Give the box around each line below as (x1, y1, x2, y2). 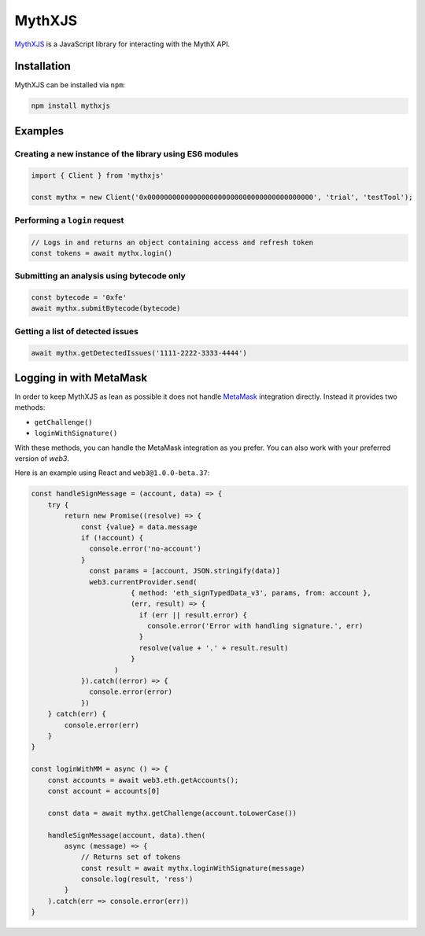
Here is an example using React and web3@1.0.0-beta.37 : (14, 468, 210, 477)
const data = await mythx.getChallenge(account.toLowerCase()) (47, 809, 297, 817)
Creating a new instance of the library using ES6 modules (14, 148, 239, 159)
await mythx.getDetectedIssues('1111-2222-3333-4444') (31, 348, 247, 357)
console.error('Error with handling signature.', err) (146, 621, 364, 631)
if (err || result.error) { (139, 610, 247, 619)
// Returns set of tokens (80, 853, 181, 861)
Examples (14, 124, 65, 138)
